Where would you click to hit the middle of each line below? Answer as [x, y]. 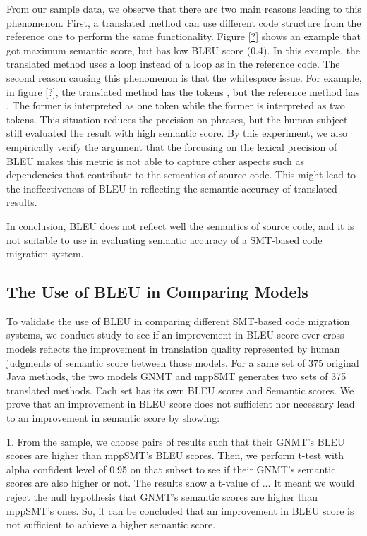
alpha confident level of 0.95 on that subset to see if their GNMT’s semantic [171, 469]
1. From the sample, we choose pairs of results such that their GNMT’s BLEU [176, 441]
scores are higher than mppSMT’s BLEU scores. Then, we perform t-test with [175, 455]
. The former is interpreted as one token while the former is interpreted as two [176, 105]
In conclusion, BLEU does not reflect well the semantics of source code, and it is [180, 225]
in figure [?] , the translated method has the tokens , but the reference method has [183, 91]
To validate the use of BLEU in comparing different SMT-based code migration [178, 321]
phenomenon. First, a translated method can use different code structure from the [184, 22]
